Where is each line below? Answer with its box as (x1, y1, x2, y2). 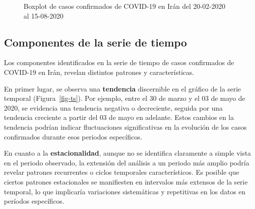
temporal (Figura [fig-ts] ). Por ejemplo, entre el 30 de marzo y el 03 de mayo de (4, 93, 246, 103)
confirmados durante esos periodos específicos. (4, 131, 142, 141)
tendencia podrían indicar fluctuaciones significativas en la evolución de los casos (4, 121, 247, 132)
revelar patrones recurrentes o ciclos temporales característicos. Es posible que (4, 167, 239, 177)
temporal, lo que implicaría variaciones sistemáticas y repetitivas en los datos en (4, 186, 246, 196)
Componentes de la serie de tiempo (4, 34, 187, 49)
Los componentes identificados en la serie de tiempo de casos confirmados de (4, 57, 234, 68)
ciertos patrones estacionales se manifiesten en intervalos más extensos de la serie (4, 176, 248, 186)
